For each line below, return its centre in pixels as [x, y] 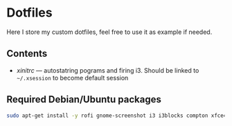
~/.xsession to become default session [72, 78]
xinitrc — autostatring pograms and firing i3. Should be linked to [108, 70]
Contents [27, 54]
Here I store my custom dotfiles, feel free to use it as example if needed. [109, 32]
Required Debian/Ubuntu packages [84, 99]
